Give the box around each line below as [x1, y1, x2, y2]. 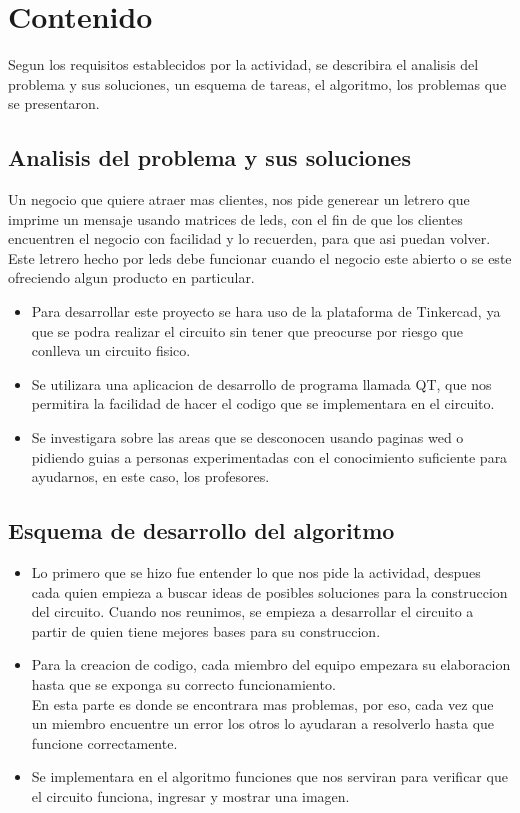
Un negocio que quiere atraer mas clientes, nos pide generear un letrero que [8, 189, 470, 210]
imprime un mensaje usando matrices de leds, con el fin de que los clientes [8, 208, 463, 229]
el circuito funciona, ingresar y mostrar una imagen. [31, 785, 350, 806]
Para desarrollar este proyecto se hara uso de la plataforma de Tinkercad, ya [31, 301, 501, 322]
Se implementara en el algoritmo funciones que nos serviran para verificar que [31, 766, 508, 787]
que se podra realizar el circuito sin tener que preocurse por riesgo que [31, 320, 463, 341]
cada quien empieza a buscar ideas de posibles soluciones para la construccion [31, 581, 508, 602]
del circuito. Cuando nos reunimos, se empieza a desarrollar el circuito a [31, 601, 474, 622]
